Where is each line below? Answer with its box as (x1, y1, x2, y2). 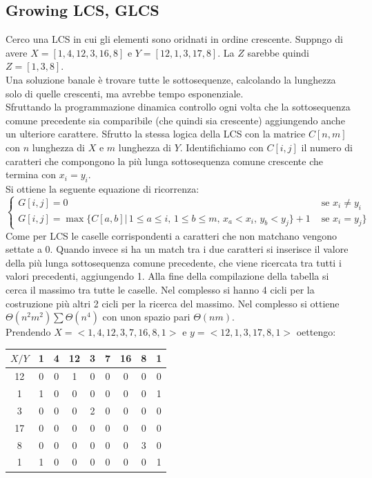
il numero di (301, 140, 353, 154)
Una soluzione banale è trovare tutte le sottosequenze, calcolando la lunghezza (6, 72, 336, 86)
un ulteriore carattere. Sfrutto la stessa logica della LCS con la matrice (6, 126, 306, 141)
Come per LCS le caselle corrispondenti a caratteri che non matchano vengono (6, 228, 337, 242)
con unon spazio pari (102, 309, 190, 324)
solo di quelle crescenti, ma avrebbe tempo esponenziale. (6, 86, 244, 100)
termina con (6, 167, 57, 182)
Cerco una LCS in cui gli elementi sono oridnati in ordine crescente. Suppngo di (6, 32, 343, 46)
